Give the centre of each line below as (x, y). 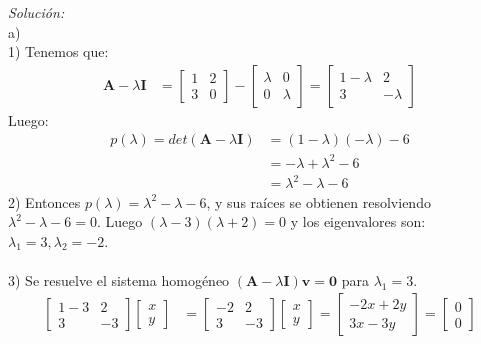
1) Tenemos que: (58, 51)
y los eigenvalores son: (358, 221)
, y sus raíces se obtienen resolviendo (318, 201)
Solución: (36, 12)
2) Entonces (44, 201)
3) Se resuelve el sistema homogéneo (119, 279)
